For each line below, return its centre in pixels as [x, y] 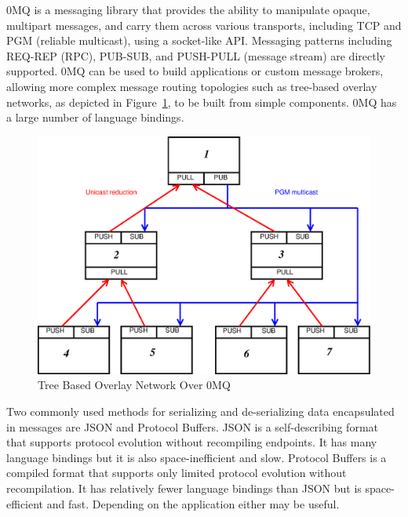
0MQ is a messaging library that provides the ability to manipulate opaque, [188, 9]
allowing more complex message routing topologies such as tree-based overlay [192, 86]
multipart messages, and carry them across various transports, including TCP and [204, 25]
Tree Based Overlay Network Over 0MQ [134, 385]
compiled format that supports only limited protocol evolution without [177, 473]
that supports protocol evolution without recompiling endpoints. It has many [192, 442]
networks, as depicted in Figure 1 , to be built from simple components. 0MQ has [202, 102]
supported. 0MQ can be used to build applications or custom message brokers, [195, 71]
